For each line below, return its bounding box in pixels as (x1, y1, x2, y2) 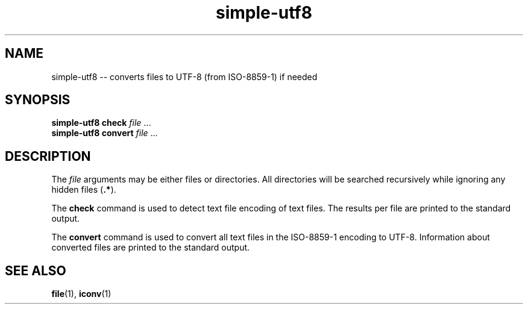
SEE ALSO (5, 263, 66, 278)
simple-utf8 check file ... (51, 117, 151, 128)
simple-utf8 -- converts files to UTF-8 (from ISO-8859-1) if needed (51, 71, 318, 82)
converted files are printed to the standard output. (51, 242, 250, 253)
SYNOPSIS (5, 92, 71, 108)
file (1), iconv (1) (51, 289, 112, 299)
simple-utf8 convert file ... (51, 128, 158, 139)
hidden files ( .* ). (51, 184, 116, 195)
